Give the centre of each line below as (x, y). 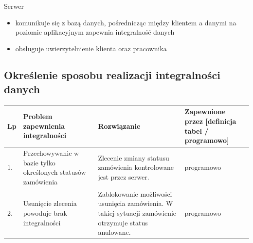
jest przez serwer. (124, 177)
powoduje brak (45, 213)
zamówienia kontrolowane (136, 167)
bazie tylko (39, 162)
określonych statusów (54, 172)
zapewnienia (44, 126)
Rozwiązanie (119, 126)
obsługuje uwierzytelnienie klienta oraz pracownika (91, 48)
